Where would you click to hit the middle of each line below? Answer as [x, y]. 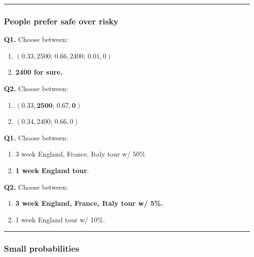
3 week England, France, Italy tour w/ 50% [80, 154]
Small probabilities [42, 248]
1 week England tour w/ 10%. [60, 219]
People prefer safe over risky [61, 21]
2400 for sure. [39, 72]
